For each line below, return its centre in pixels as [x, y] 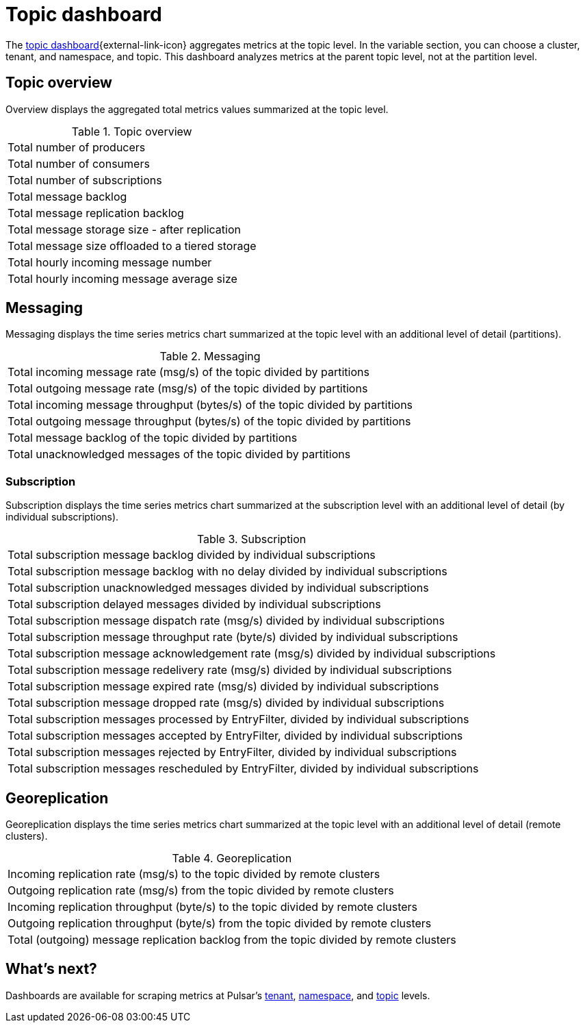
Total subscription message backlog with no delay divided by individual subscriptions [227, 572]
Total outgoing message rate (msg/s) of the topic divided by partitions [188, 389]
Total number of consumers [79, 163]
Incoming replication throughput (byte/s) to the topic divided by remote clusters [212, 907]
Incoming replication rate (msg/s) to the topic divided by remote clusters [194, 874]
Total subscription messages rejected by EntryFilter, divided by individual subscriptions [232, 752]
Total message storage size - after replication [124, 229]
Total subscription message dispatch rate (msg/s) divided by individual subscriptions [226, 621]
